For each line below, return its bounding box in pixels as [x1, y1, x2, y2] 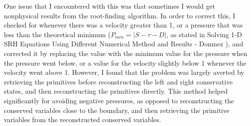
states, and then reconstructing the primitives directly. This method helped [4, 86, 228, 96]
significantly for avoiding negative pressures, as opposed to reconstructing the [4, 95, 234, 105]
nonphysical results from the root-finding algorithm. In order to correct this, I [4, 10, 235, 20]
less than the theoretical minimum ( [4, 29, 111, 39]
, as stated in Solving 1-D [166, 29, 242, 39]
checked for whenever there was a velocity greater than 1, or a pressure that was [4, 20, 243, 30]
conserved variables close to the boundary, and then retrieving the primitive [4, 105, 230, 115]
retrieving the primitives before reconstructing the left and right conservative [4, 76, 233, 86]
